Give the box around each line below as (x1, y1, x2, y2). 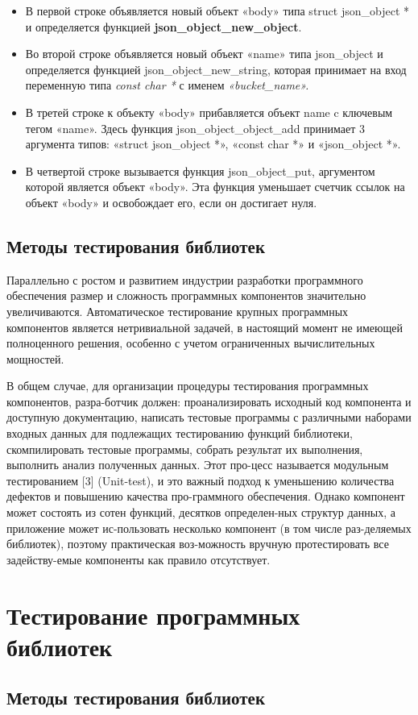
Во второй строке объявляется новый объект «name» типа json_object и (25, 45, 383, 62)
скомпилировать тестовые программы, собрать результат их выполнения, (6, 440, 363, 457)
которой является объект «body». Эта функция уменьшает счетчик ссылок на (25, 178, 405, 195)
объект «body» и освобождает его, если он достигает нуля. (25, 193, 317, 210)
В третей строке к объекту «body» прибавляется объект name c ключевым (25, 103, 393, 120)
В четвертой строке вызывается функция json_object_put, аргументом (25, 162, 375, 179)
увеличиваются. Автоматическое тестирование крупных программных (6, 302, 349, 319)
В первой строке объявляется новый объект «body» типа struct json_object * (25, 2, 410, 19)
